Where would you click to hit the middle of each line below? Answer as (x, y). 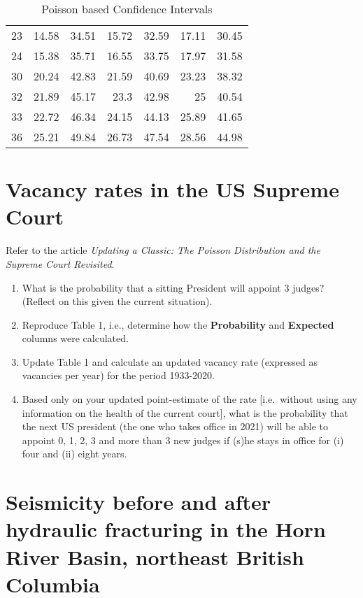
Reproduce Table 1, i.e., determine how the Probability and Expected (178, 324)
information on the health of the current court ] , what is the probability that (185, 412)
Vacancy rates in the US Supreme (172, 189)
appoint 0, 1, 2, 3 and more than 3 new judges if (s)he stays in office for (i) (183, 440)
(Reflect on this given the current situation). (117, 301)
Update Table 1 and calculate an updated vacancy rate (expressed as (170, 361)
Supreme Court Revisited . (60, 263)
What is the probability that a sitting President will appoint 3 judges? (173, 287)
